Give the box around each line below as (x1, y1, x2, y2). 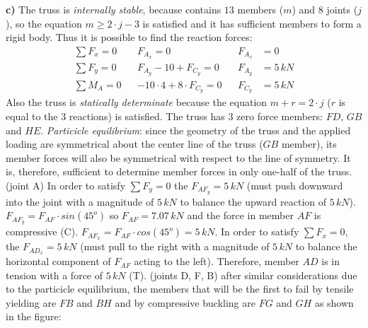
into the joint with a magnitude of (6, 194, 154, 209)
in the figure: (6, 309, 62, 324)
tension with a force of (6, 267, 103, 282)
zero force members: (236, 109, 323, 124)
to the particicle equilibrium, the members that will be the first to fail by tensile (6, 281, 354, 296)
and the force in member (187, 208, 294, 223)
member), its (281, 136, 337, 151)
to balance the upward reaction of (180, 194, 327, 209)
